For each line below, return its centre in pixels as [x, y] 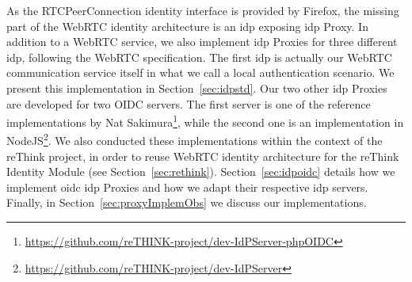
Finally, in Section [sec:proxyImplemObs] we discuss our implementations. [187, 202]
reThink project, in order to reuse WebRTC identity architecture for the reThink [203, 156]
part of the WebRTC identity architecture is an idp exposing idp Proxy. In [187, 26]
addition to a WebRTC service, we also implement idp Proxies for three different [202, 42]
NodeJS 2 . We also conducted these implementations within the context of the [195, 139]
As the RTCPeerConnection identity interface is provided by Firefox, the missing [203, 10]
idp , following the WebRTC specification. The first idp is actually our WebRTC [199, 57]
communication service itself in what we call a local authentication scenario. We [200, 72]
